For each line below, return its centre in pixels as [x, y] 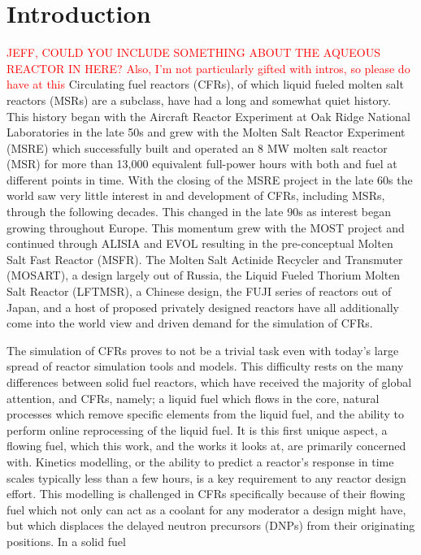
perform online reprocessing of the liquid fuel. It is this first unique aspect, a [197, 429]
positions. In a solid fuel [66, 541]
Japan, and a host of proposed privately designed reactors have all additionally [203, 307]
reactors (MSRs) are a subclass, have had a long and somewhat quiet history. [199, 100]
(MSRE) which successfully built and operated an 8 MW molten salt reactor [197, 147]
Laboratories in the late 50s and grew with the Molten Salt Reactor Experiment [206, 132]
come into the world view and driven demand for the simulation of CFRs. [190, 323]
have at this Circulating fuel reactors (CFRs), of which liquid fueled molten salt [205, 84]
